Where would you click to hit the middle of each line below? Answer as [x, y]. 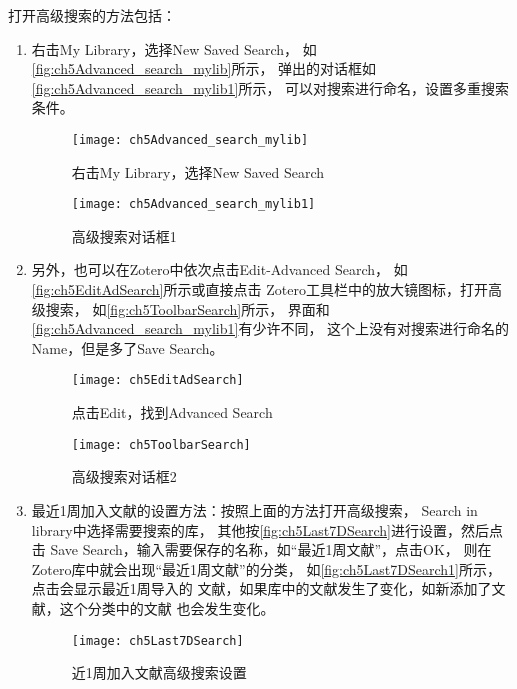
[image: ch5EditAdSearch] [157, 380]
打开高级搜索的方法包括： [92, 15]
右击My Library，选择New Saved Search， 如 [174, 48]
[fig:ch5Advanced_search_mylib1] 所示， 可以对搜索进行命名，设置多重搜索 [270, 87]
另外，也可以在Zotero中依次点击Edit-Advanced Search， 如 [219, 269]
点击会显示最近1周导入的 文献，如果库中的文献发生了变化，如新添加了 [261, 588]
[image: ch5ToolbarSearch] [161, 444]
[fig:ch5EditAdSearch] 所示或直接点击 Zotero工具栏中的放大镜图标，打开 [259, 289]
